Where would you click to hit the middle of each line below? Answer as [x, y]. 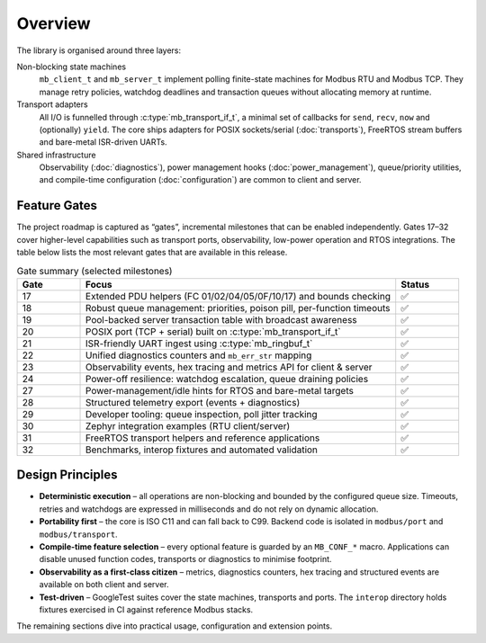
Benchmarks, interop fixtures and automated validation [202, 450]
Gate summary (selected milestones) [94, 271]
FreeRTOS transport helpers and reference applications [203, 438]
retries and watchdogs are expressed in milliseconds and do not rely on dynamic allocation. [209, 509]
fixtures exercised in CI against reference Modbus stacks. [146, 609]
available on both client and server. [104, 585]
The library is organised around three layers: [99, 50]
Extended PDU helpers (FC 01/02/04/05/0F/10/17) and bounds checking [238, 296]
